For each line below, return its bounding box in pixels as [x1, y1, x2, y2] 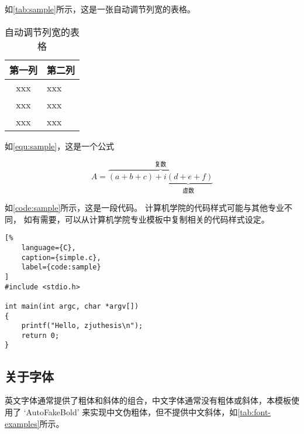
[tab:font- [237, 405, 271, 418]
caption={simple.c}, [21, 253, 101, 262]
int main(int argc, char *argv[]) [5, 302, 139, 310]
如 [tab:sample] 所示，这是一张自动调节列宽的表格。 [5, 3, 195, 15]
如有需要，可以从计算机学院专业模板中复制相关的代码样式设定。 [23, 213, 270, 225]
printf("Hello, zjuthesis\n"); [21, 322, 143, 330]
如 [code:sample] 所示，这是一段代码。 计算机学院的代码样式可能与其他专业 [5, 201, 285, 214]
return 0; [21, 331, 60, 340]
